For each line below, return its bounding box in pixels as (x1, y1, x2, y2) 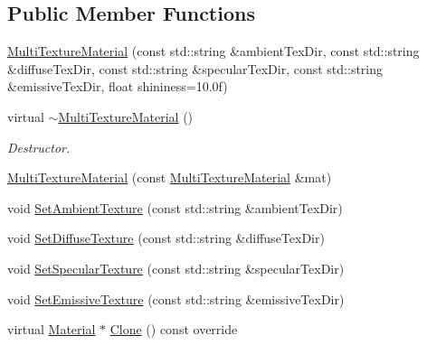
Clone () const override (109, 320, 238, 339)
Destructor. (7, 137, 71, 156)
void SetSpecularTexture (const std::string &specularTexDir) (7, 258, 345, 277)
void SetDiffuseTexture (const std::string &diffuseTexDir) (7, 228, 325, 247)
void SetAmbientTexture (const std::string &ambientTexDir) (7, 198, 343, 217)
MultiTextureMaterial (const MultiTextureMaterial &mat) (7, 168, 332, 187)
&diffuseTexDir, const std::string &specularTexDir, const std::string (7, 59, 384, 78)
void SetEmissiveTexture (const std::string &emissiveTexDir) (7, 289, 345, 308)
